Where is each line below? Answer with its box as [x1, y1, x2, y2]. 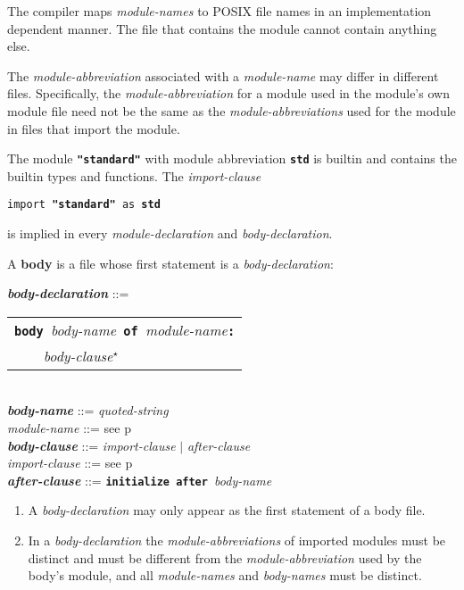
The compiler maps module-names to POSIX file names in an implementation [7, 2, 432, 20]
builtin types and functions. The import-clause [7, 166, 261, 185]
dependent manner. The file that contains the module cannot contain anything [7, 19, 437, 37]
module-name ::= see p [7, 419, 131, 437]
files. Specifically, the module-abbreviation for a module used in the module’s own [7, 84, 450, 103]
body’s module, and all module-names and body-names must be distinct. [28, 566, 422, 585]
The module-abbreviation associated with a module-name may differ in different [7, 66, 439, 85]
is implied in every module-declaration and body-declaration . [7, 224, 333, 243]
